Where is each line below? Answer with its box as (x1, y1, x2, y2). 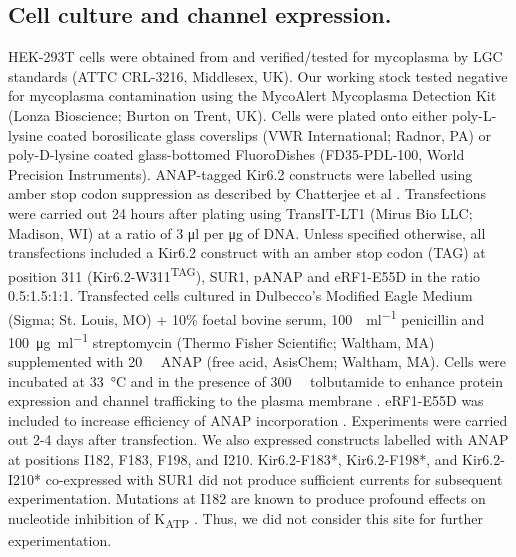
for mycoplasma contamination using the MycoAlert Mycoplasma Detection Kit (8, 85, 497, 106)
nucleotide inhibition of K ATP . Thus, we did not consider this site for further (8, 507, 483, 531)
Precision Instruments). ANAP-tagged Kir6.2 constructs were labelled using (8, 163, 473, 184)
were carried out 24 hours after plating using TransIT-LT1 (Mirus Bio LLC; (8, 202, 473, 223)
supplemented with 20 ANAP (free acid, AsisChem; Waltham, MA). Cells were (8, 351, 506, 372)
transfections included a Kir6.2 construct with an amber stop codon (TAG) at (8, 242, 486, 263)
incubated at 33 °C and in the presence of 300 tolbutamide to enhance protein (8, 370, 504, 391)
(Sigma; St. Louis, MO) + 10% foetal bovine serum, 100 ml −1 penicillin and (8, 305, 485, 329)
